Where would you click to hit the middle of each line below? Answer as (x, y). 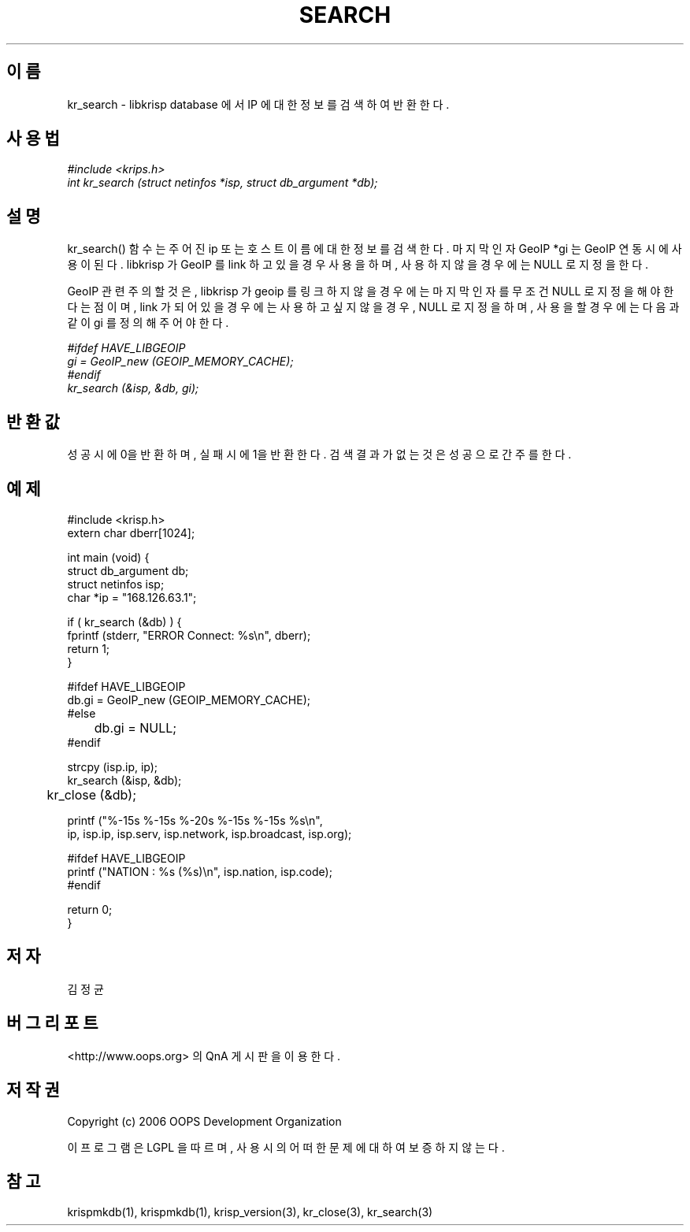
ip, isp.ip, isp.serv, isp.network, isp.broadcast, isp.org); (210, 833)
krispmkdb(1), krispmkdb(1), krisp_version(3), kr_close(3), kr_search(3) (250, 1212)
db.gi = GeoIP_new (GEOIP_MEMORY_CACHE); (189, 699)
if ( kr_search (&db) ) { (124, 622)
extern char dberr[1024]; (131, 533)
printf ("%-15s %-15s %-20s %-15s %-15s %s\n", (195, 820)
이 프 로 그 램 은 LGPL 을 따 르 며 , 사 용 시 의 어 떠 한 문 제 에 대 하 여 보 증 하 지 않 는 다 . (286, 1147)
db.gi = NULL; (135, 727)
